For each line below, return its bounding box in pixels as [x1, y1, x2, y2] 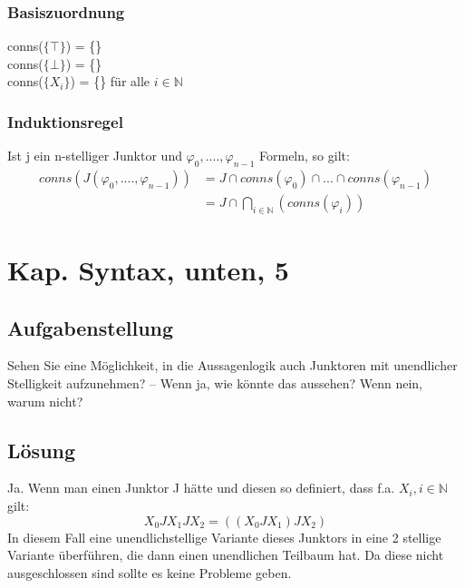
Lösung [7, 436, 76, 464]
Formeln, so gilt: [259, 146, 350, 165]
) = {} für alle [70, 72, 150, 91]
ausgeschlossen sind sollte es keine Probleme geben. [7, 563, 292, 582]
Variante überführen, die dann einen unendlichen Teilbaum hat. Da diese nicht [7, 545, 444, 564]
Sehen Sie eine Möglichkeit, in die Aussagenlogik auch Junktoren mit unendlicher [7, 356, 458, 375]
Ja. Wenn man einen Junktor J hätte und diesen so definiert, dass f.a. [7, 478, 395, 497]
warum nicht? [7, 391, 83, 410]
